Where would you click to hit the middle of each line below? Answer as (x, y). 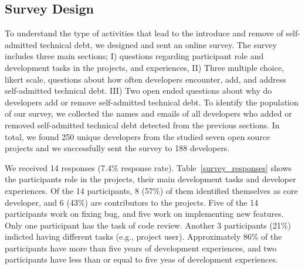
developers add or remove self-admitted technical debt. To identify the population (152, 102)
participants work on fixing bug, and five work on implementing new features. (144, 214)
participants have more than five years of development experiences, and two (141, 248)
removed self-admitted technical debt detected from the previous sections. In (142, 125)
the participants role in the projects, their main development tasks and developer (150, 179)
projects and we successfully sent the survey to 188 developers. (117, 148)
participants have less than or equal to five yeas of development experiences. (141, 259)
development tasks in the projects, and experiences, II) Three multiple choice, (144, 67)
